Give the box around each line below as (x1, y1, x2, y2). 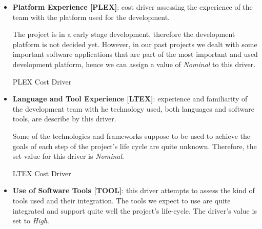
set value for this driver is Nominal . (12, 151, 124, 161)
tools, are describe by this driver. (12, 113, 116, 124)
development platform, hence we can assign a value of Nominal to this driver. (12, 58, 256, 69)
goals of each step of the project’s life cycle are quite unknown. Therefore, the (12, 140, 257, 151)
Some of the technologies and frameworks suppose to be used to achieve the (12, 130, 250, 141)
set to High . (12, 215, 49, 226)
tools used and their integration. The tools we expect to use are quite (12, 195, 231, 205)
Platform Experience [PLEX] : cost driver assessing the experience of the (12, 2, 253, 12)
